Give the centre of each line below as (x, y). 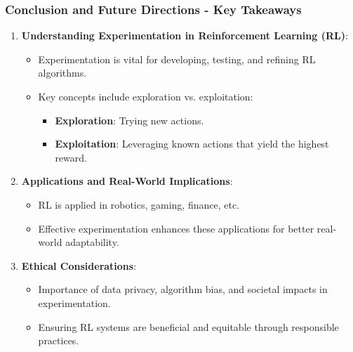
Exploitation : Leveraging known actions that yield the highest (192, 144)
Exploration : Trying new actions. (129, 120)
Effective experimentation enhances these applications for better (176, 228)
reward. (71, 157)
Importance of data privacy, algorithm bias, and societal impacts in (183, 289)
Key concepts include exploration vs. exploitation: (146, 96)
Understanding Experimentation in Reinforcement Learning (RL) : (185, 35)
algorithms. (62, 73)
